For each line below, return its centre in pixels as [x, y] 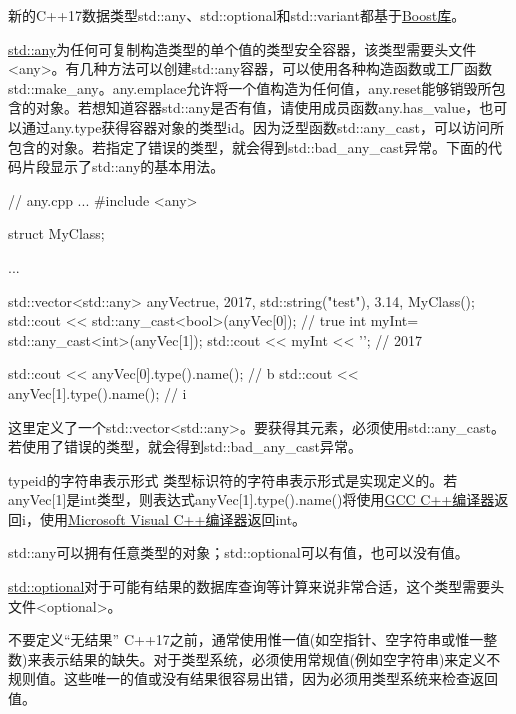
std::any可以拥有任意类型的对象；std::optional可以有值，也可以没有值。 [238, 552]
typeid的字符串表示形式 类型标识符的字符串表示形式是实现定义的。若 [233, 479]
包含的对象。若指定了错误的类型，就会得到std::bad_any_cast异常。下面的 [248, 146]
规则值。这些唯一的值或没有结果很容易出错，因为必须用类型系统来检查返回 [253, 678]
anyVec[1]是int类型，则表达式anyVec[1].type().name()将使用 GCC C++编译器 [251, 499]
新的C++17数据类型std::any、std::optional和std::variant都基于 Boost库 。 [237, 15]
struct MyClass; [56, 233]
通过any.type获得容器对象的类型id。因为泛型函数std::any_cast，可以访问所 [263, 126]
